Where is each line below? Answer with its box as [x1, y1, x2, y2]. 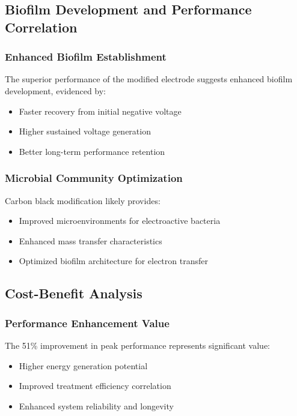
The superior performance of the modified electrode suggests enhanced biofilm [5, 73, 293, 85]
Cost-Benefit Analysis [5, 284, 142, 303]
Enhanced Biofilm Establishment [5, 49, 167, 64]
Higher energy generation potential [19, 359, 148, 372]
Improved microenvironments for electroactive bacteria [19, 214, 221, 227]
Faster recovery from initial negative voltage [19, 104, 182, 117]
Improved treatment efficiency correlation [19, 379, 171, 392]
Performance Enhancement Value [5, 315, 170, 330]
